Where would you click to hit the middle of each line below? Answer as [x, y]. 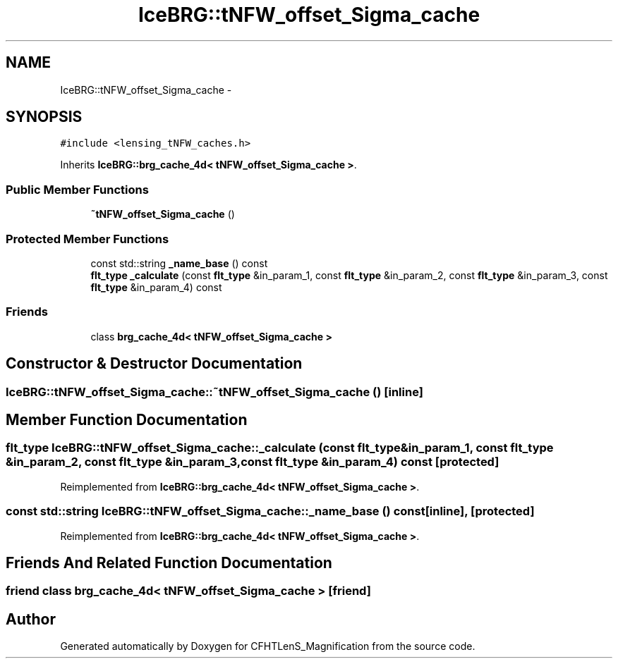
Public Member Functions [77, 189]
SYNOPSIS [44, 117]
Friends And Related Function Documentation [169, 562]
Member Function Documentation [127, 419]
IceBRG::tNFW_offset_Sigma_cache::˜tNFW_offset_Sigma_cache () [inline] [214, 392]
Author [31, 619]
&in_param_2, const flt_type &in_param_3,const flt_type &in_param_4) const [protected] [253, 462]
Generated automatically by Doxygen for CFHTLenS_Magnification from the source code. [268, 646]
